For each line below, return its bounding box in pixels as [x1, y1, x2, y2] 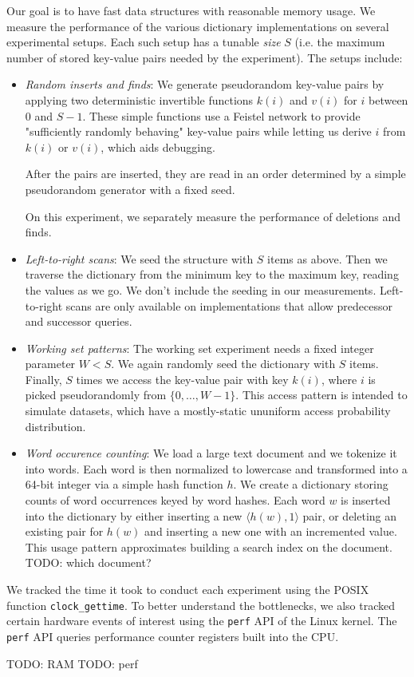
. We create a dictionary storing [233, 476, 388, 493]
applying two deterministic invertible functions [25, 91, 254, 108]
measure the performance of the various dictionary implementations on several [6, 18, 389, 34]
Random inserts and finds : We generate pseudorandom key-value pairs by [25, 76, 384, 93]
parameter [25, 355, 76, 372]
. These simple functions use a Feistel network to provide [82, 107, 361, 124]
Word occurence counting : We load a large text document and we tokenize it [25, 445, 397, 461]
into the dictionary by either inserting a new [25, 507, 242, 524]
